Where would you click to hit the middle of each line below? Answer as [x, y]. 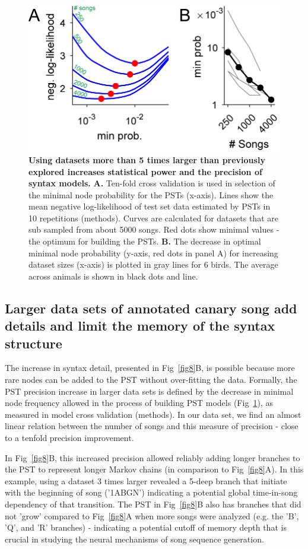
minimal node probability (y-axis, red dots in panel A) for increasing [153, 253]
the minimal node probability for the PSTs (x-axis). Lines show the [151, 194]
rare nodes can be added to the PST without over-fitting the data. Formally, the [151, 380]
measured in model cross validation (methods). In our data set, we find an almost [153, 414]
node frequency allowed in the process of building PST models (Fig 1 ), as [139, 403]
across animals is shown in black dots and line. [113, 276]
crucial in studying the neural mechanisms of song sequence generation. [134, 539]
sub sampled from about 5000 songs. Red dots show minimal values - [154, 229]
